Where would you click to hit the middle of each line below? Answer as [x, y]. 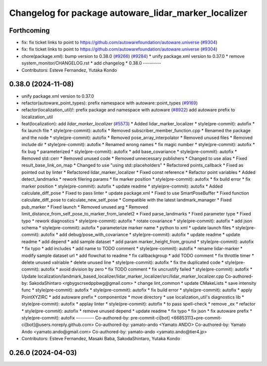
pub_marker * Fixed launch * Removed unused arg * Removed [85, 207]
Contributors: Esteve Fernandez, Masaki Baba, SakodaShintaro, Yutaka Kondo [101, 339]
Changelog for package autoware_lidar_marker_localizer [128, 13]
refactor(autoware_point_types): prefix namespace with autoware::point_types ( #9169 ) [110, 103]
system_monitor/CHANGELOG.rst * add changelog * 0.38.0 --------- [91, 63]
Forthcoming [29, 30]
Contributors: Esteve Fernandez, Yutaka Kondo [69, 70]
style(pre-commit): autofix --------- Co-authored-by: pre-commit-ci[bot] [96, 318]
